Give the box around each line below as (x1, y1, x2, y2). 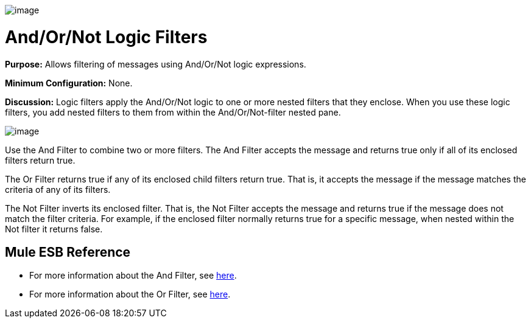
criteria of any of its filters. (5, 184, 111, 195)
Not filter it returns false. (5, 223, 103, 234)
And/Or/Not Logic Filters (5, 26, 208, 47)
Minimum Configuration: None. (5, 77, 133, 88)
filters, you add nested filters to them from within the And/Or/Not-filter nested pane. (5, 106, 341, 117)
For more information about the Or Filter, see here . (29, 289, 231, 300)
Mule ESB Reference (5, 244, 131, 260)
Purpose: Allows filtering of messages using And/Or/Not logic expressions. (5, 58, 306, 69)
